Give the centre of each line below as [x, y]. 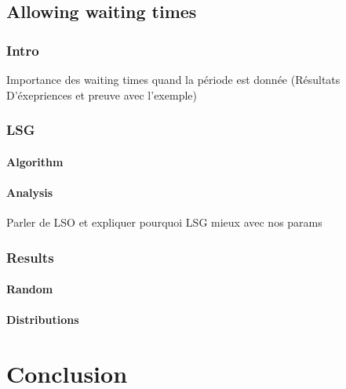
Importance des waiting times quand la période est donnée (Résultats [173, 79]
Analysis [30, 192]
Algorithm [35, 161]
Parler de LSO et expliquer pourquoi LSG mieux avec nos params [164, 222]
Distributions [43, 320]
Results [30, 257]
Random [30, 289]
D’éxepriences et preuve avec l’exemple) [102, 95]
